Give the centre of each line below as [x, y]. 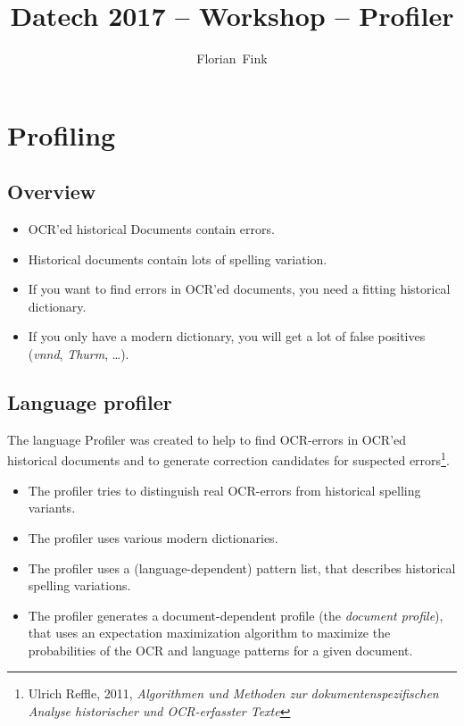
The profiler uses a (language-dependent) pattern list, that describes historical [242, 567]
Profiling [62, 134]
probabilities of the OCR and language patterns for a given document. [220, 650]
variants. [52, 508]
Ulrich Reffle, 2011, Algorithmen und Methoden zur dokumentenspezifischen [233, 693]
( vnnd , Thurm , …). [79, 354]
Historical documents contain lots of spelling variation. [178, 259]
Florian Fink [232, 58]
